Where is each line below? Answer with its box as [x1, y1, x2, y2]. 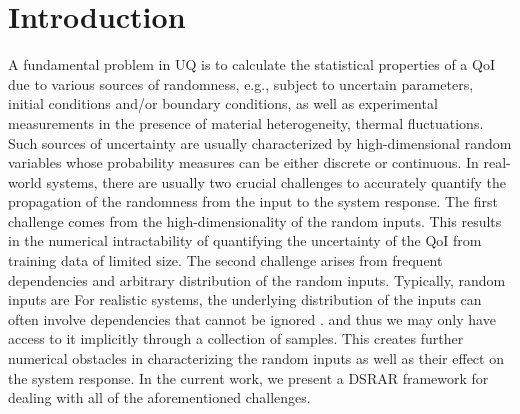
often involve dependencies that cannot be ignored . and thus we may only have [8, 308, 496, 329]
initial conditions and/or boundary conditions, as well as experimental [8, 93, 438, 114]
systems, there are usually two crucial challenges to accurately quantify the [46, 171, 506, 192]
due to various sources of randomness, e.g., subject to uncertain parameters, [8, 73, 474, 94]
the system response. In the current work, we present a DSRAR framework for [8, 367, 489, 388]
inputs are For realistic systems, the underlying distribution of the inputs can [8, 289, 482, 310]
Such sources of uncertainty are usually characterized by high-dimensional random [8, 132, 512, 153]
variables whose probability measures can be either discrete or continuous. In [8, 152, 479, 173]
